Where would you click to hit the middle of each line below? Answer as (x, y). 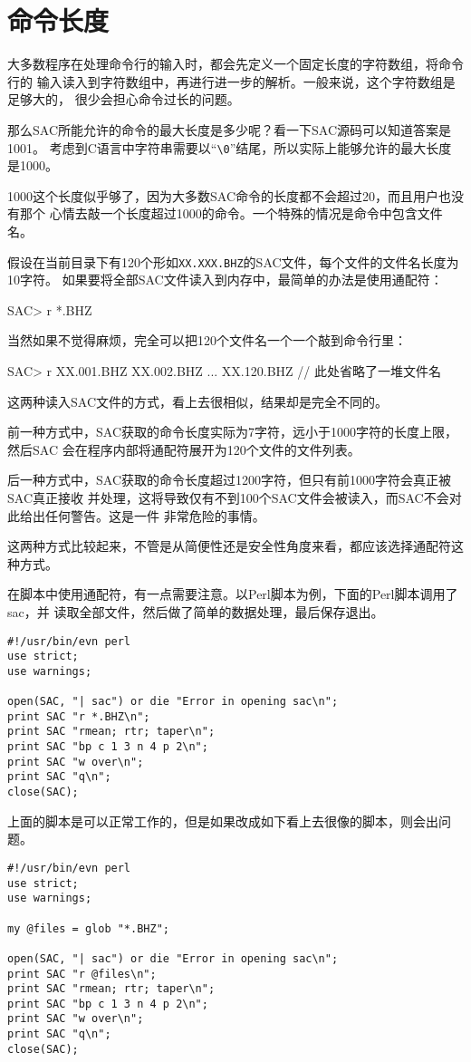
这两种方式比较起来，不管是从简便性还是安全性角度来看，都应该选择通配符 (229, 546)
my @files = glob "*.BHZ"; (88, 928)
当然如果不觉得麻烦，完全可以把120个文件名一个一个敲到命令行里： (207, 340)
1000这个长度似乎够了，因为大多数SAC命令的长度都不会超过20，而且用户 (223, 195)
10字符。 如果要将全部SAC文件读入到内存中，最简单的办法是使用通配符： (225, 280)
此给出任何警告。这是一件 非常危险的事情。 (136, 515)
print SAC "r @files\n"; (82, 974)
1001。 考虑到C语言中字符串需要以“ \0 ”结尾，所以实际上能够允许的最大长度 (230, 147)
